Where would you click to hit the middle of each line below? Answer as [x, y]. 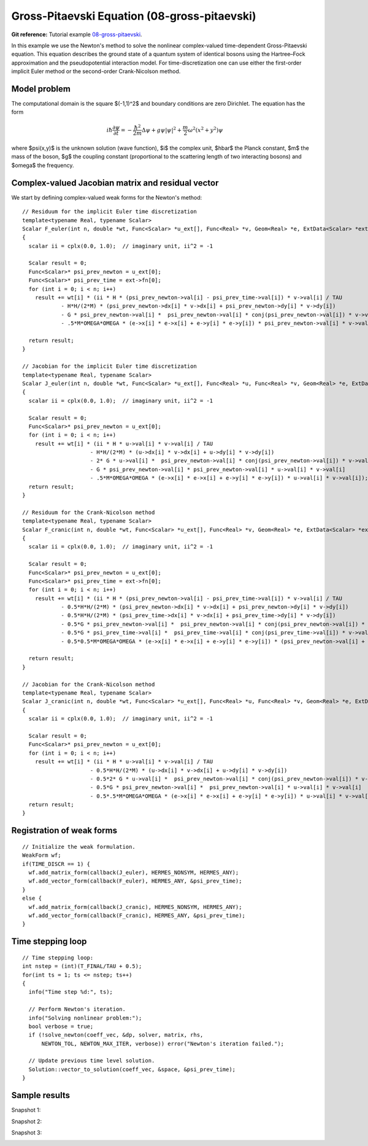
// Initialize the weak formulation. [79, 847]
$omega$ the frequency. [43, 165]
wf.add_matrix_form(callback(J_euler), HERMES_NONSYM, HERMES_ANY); [134, 873]
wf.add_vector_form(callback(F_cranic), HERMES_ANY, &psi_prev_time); [137, 915]
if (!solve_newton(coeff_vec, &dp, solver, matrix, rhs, [116, 1035]
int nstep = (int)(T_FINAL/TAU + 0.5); [82, 966]
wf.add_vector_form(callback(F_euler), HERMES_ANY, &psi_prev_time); [135, 881]
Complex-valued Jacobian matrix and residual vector [115, 183]
